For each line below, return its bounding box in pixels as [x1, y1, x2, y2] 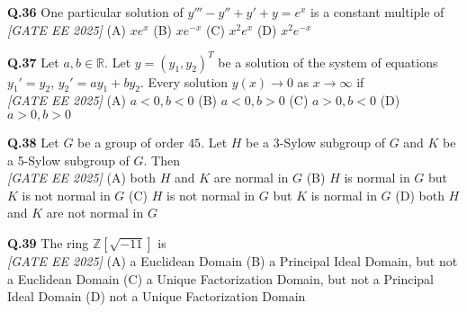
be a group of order [77, 133, 184, 152]
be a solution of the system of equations [218, 52, 438, 71]
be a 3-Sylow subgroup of [246, 133, 385, 152]
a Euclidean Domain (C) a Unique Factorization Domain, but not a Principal [7, 269, 434, 288]
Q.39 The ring [7, 234, 89, 253]
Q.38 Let [7, 133, 59, 152]
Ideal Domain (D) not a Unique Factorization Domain [7, 287, 306, 306]
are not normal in [46, 203, 144, 222]
